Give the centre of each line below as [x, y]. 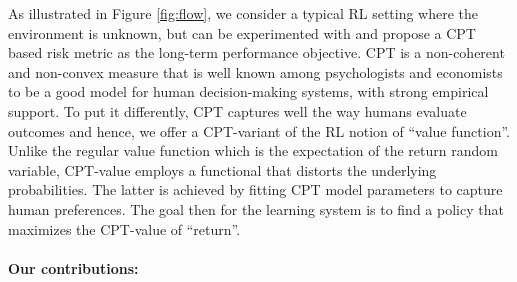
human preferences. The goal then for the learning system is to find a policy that [256, 208]
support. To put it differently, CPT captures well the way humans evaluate [237, 110]
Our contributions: [73, 267]
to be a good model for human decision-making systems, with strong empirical [248, 91]
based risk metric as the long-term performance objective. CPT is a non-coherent [256, 52]
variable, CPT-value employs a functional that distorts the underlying [222, 169]
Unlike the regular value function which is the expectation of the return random [253, 150]
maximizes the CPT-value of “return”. [124, 228]
